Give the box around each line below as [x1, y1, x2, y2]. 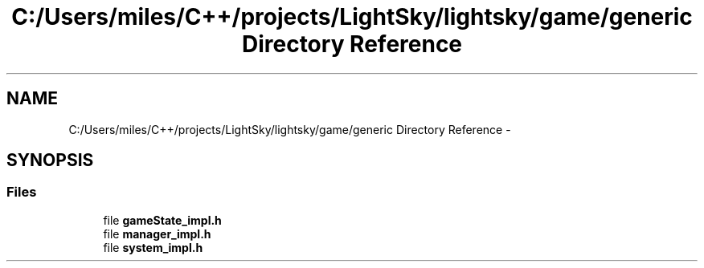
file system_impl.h [103, 240, 203, 254]
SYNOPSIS [6, 150, 94, 171]
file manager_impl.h [103, 226, 211, 241]
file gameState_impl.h [103, 213, 222, 227]
